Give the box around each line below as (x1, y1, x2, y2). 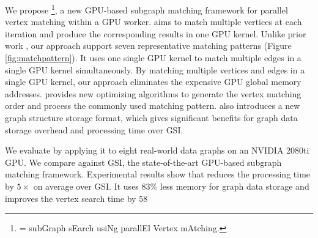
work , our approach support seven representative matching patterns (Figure (5, 39, 292, 52)
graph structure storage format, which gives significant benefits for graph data (5, 111, 298, 124)
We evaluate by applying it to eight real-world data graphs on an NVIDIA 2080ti (5, 144, 309, 157)
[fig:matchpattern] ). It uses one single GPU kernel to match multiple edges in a (5, 51, 301, 64)
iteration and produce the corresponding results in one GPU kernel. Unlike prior (5, 27, 306, 40)
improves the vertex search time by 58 (5, 192, 148, 204)
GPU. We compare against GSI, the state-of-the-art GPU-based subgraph (5, 155, 282, 168)
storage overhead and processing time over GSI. (5, 123, 183, 136)
